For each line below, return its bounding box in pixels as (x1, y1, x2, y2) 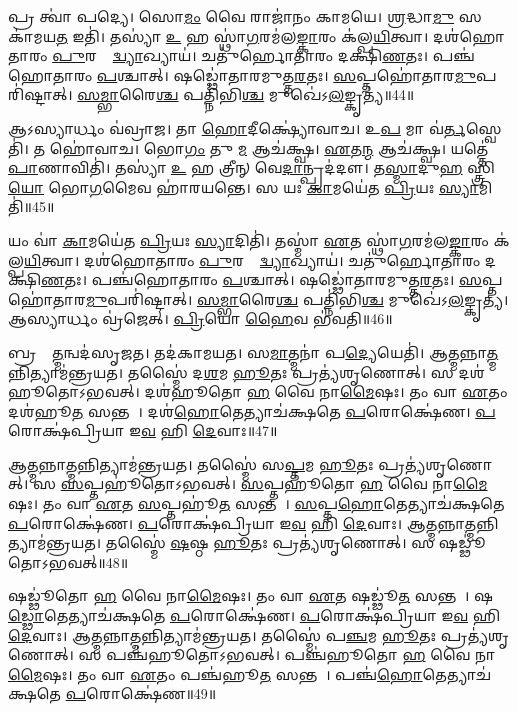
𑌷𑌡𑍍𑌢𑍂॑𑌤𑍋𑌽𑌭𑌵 (438, 532, 486, 553)
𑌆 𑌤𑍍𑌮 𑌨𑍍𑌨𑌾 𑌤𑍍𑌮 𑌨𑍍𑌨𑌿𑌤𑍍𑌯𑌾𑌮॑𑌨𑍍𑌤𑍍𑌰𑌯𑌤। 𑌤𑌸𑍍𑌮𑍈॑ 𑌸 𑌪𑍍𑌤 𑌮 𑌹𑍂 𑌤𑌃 (8, 453, 374, 474)
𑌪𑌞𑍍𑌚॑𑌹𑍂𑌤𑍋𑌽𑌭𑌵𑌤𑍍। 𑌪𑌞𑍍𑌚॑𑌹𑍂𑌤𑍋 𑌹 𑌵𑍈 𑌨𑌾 (106, 644, 496, 665)
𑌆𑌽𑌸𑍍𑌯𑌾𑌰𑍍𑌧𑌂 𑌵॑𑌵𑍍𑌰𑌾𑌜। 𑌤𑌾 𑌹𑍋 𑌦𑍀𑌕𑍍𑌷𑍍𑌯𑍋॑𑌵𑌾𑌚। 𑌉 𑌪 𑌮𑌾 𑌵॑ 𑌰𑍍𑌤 (8, 117, 466, 138)
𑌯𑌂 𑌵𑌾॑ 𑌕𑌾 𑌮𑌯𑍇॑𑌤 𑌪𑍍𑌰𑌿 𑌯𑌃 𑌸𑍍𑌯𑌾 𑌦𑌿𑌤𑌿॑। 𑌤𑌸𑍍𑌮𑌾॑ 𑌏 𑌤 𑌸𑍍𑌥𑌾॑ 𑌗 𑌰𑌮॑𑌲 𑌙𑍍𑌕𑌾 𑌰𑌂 (8, 229, 489, 250)
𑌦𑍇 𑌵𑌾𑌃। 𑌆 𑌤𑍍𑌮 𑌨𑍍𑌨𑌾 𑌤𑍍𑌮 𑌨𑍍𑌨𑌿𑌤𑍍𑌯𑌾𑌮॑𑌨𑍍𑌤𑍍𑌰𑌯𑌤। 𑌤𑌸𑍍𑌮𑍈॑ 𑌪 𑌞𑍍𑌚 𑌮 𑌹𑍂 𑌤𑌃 (8, 624, 437, 645)
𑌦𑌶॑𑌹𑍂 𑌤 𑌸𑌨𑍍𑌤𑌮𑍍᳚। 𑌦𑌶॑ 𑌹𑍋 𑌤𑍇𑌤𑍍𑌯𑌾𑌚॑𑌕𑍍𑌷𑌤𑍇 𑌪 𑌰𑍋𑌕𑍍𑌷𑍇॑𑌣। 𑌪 (8, 400, 496, 421)
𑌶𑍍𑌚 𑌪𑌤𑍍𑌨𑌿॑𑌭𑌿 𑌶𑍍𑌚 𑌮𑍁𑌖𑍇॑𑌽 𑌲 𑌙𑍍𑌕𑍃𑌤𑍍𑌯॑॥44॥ (156, 84, 415, 105)
